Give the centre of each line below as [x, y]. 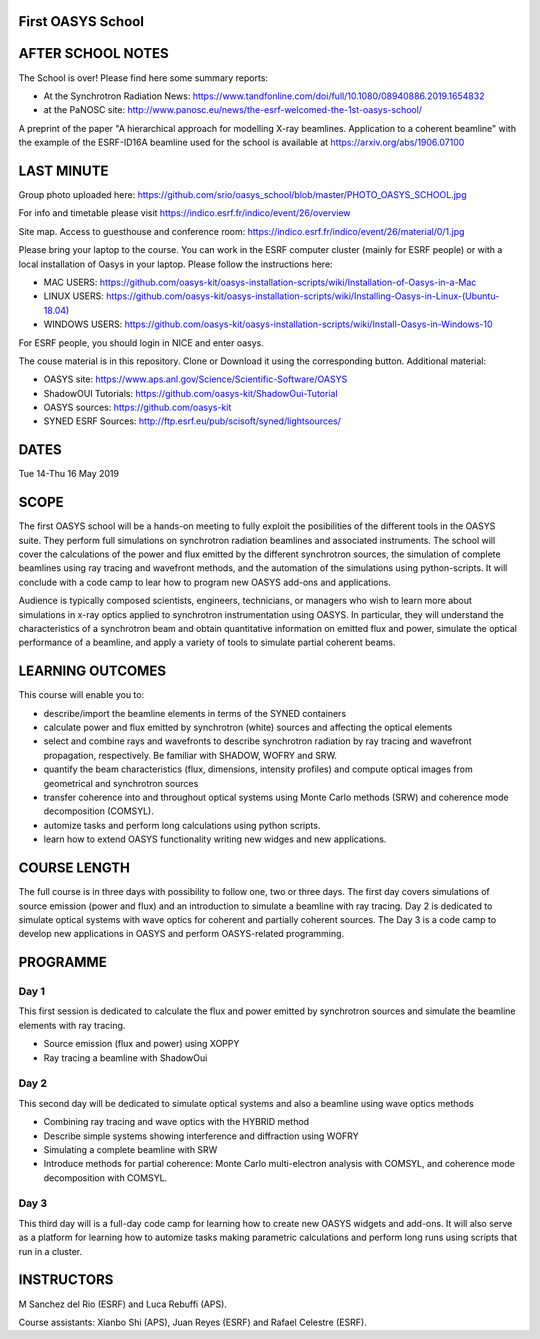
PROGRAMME [62, 962]
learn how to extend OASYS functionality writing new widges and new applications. [215, 839]
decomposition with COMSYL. [105, 1177]
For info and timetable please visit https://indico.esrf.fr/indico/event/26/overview [184, 213]
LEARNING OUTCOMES [92, 671]
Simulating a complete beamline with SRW [130, 1149]
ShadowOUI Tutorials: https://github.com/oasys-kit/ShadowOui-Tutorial [191, 393]
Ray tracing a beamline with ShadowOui [125, 1057]
